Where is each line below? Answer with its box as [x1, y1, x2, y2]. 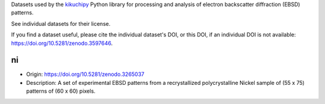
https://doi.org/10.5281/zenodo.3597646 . [11, 39, 113, 47]
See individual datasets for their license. [11, 20, 111, 27]
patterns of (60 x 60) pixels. [26, 87, 96, 95]
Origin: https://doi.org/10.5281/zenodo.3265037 [26, 71, 144, 78]
